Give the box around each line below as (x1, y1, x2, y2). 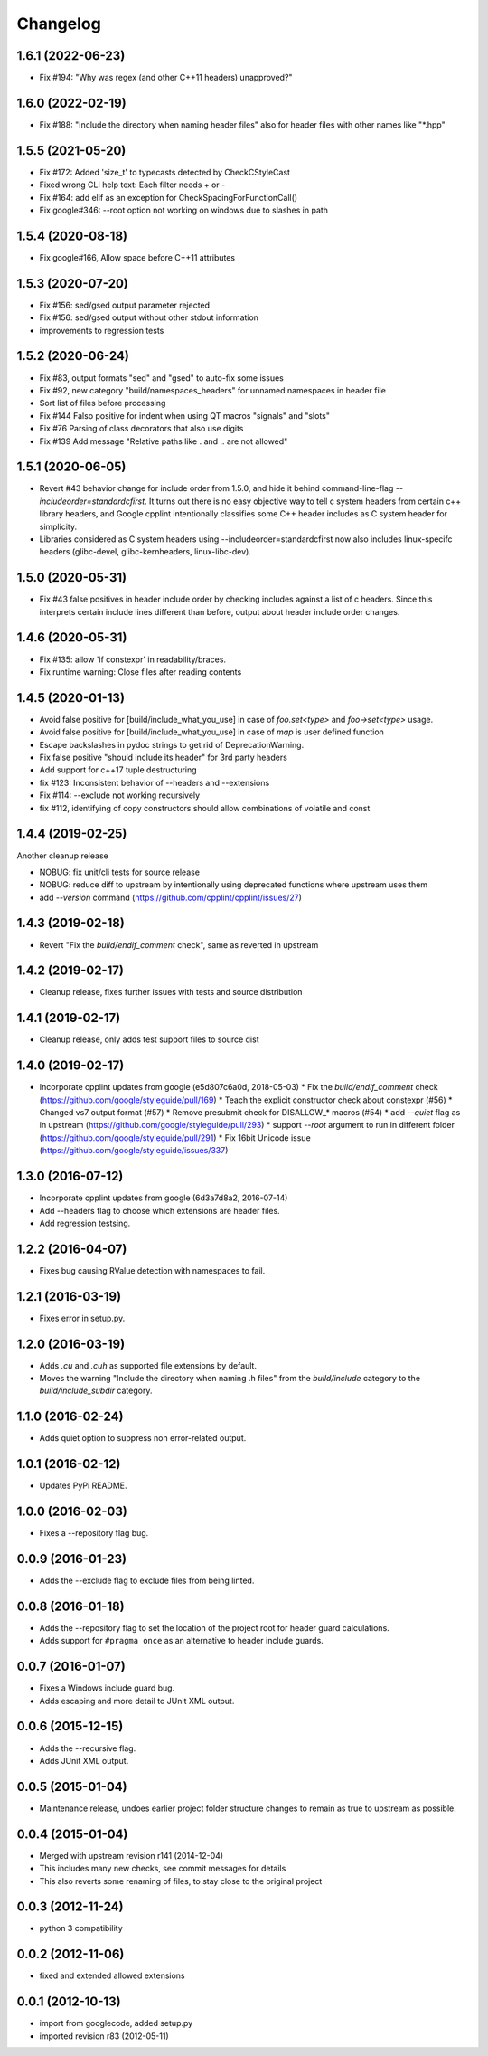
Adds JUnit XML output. (39, 1755, 129, 1766)
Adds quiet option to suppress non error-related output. (39, 1433, 247, 1444)
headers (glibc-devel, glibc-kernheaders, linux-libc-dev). (39, 546, 252, 557)
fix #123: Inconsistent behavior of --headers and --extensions (39, 777, 270, 788)
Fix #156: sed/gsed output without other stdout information (39, 312, 259, 323)
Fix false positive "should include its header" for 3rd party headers (39, 752, 288, 763)
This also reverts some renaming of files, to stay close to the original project (39, 1875, 323, 1886)
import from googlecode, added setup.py (39, 2018, 193, 2029)
